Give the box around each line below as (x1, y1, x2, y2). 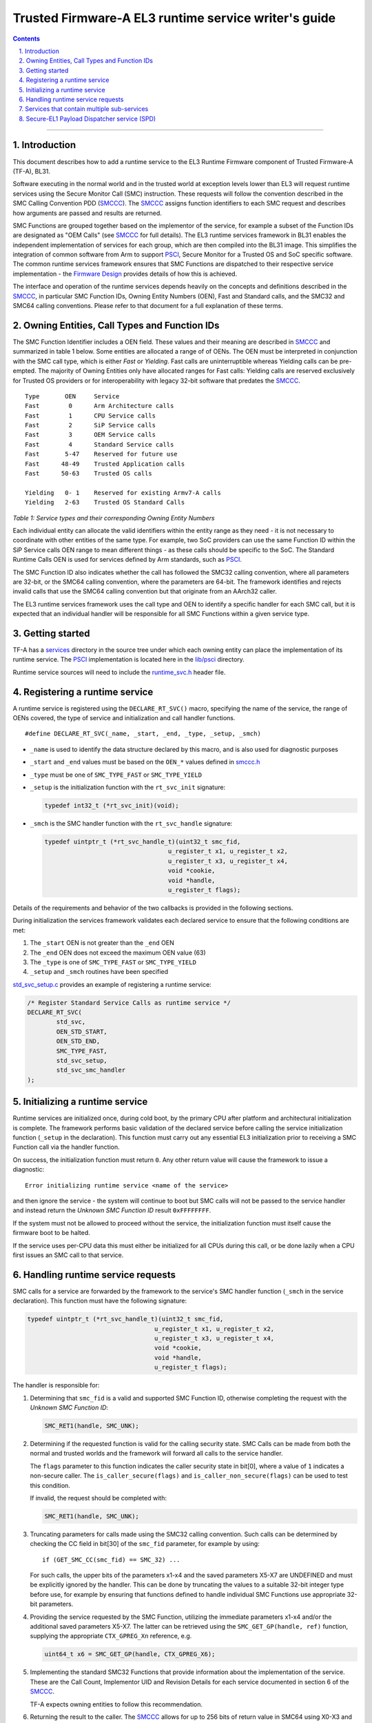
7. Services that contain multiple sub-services (19, 105, 149, 113)
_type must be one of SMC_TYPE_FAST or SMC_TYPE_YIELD (30, 771, 203, 779)
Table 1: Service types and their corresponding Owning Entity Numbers (12, 513, 215, 522)
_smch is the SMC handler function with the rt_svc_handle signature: (30, 819, 233, 828)
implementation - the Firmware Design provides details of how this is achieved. (12, 269, 238, 278)
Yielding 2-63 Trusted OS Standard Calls (25, 498, 185, 507)
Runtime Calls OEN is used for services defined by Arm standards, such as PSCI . (12, 555, 242, 564)
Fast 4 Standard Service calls (25, 440, 174, 448)
